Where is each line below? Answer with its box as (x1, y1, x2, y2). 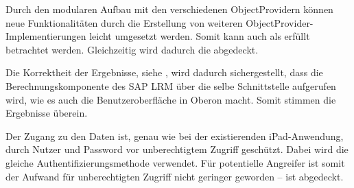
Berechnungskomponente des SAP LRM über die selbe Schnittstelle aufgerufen (5, 78, 336, 93)
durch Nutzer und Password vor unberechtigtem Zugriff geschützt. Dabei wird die (5, 142, 349, 156)
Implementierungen (5, 29, 86, 43)
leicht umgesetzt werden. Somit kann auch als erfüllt (89, 29, 310, 43)
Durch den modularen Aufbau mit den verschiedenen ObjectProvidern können (5, 2, 333, 16)
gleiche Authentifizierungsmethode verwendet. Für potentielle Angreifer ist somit (5, 155, 345, 169)
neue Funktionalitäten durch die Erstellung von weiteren (5, 15, 243, 30)
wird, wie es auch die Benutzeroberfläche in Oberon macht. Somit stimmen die (5, 92, 336, 106)
